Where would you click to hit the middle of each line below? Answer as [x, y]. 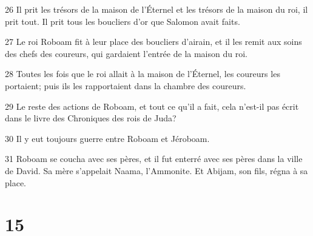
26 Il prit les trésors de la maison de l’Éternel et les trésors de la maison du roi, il [156, 9]
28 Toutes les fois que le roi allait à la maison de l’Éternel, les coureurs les [143, 74]
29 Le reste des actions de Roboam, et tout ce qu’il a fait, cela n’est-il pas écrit [152, 106]
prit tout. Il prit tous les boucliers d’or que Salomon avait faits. [123, 21]
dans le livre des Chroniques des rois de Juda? [91, 118]
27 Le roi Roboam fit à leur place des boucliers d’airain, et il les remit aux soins [153, 42]
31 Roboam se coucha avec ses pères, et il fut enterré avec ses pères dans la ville [154, 159]
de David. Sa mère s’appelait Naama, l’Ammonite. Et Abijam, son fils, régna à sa [156, 170]
